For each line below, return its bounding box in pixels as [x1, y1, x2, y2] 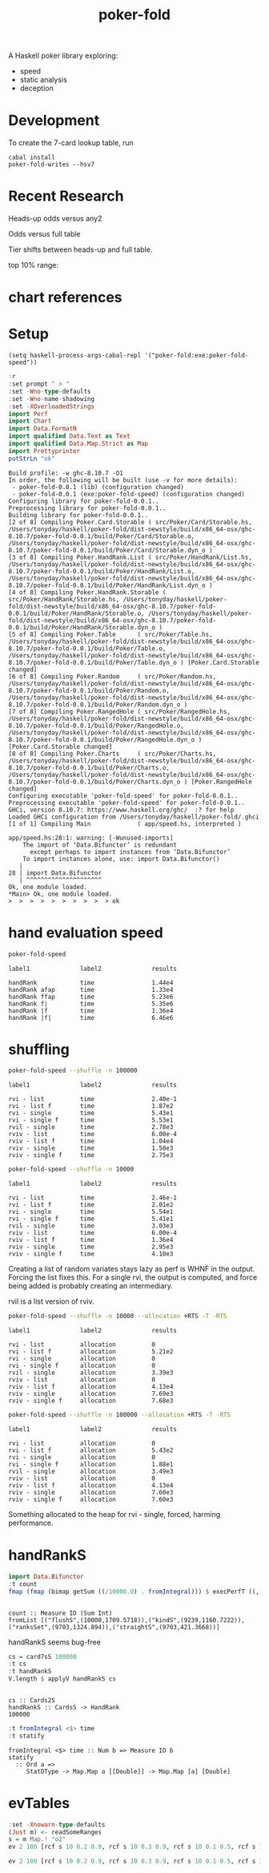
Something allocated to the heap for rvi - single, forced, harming [8, 1509, 221, 1519]
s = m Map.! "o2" [8, 1835, 66, 1843]
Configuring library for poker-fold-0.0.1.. [8, 497, 159, 505]
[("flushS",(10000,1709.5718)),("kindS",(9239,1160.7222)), [40, 1616, 246, 1624]
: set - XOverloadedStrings [8, 403, 94, 411]
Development [8, 111, 100, 130]
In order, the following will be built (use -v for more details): [8, 475, 239, 484]
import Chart [8, 417, 52, 426]
